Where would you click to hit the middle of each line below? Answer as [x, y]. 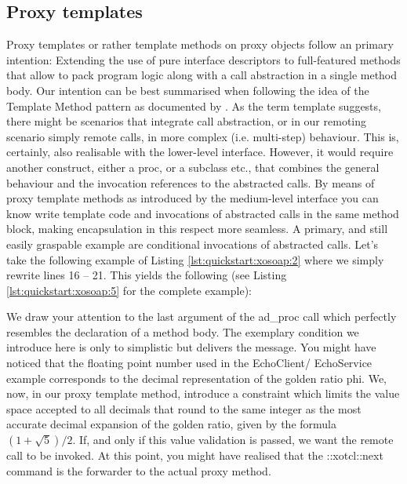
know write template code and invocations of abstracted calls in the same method [203, 213]
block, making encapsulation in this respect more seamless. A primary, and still [197, 229]
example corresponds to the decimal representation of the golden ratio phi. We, [196, 378]
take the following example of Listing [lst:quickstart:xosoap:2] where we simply [195, 259]
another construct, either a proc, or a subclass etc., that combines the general [193, 167]
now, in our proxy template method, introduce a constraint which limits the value [203, 393]
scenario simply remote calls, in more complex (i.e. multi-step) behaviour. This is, [203, 136]
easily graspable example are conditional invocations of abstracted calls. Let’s [193, 244]
